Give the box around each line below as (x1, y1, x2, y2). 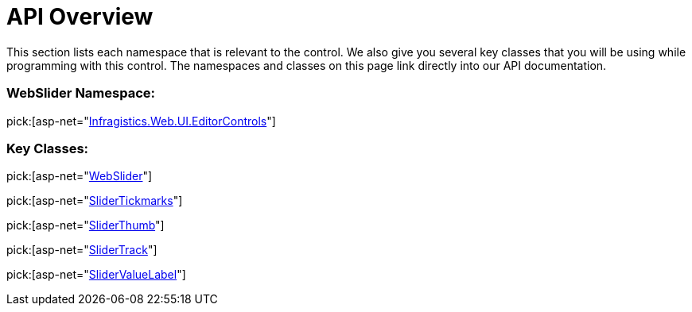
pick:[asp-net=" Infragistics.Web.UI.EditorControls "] (6, 114, 276, 128)
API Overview (6, 3, 154, 30)
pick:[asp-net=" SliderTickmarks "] (6, 194, 183, 208)
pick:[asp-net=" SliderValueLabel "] (6, 268, 186, 282)
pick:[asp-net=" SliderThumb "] (6, 218, 165, 233)
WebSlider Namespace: (6, 85, 155, 102)
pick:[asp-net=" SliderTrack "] (6, 243, 157, 257)
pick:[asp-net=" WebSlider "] (6, 169, 153, 183)
